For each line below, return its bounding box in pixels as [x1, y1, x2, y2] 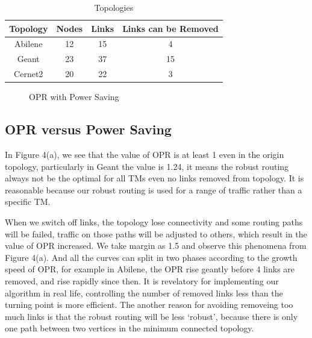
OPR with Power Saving [29, 90, 119, 103]
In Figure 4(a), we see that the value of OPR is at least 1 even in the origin [5, 148, 284, 161]
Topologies [94, 1, 134, 13]
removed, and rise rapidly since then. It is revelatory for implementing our [5, 274, 279, 287]
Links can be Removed [122, 22, 219, 34]
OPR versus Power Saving [5, 120, 172, 139]
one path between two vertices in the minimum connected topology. [5, 322, 254, 334]
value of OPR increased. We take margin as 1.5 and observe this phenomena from [5, 239, 307, 252]
